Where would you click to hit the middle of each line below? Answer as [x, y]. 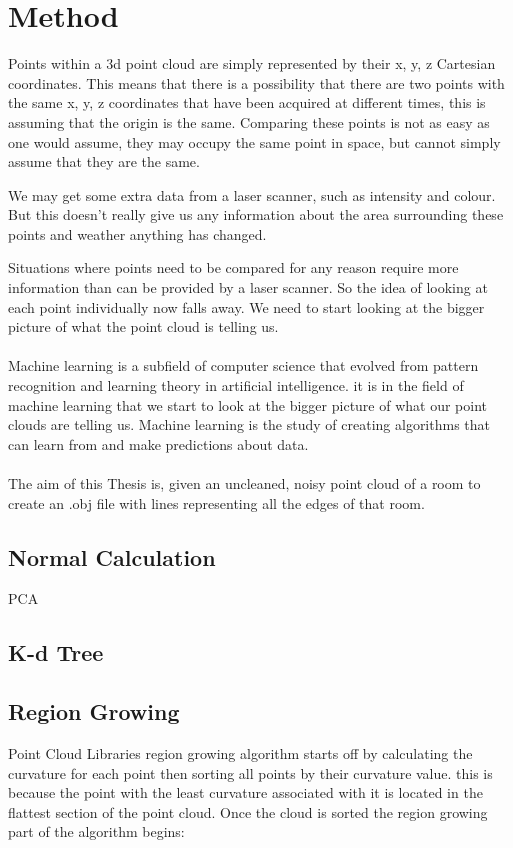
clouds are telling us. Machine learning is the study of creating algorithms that [249, 424]
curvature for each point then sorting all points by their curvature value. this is [250, 772]
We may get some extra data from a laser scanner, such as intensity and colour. [252, 194]
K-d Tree [56, 652]
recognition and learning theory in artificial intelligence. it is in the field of [236, 385]
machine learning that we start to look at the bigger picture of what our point [248, 404]
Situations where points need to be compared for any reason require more [233, 267]
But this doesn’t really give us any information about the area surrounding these [256, 214]
